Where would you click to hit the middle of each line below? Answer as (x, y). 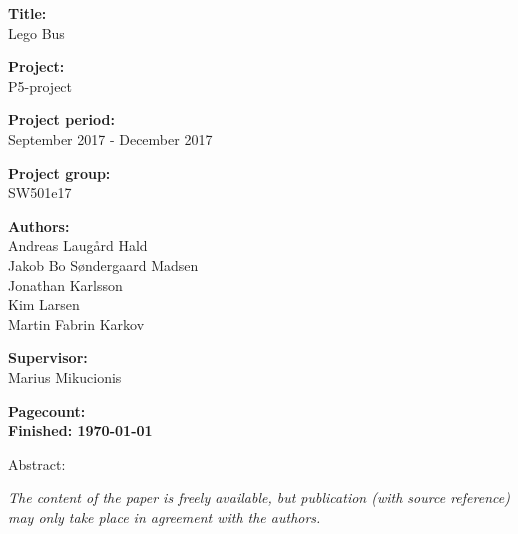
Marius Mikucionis (65, 376)
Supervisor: (48, 357)
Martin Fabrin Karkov (76, 323)
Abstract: (37, 463)
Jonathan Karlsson (65, 284)
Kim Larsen (44, 304)
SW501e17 (40, 192)
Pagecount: (47, 410)
